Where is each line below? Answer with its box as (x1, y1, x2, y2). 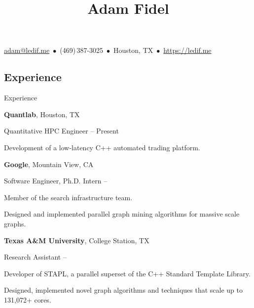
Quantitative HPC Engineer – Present (4, 126, 119, 136)
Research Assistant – (4, 252, 67, 262)
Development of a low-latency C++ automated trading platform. (4, 142, 200, 152)
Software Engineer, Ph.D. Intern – (4, 176, 108, 186)
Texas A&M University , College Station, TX (4, 235, 149, 245)
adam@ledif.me (4, 45, 50, 55)
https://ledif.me (163, 45, 212, 55)
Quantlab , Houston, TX (4, 109, 80, 119)
